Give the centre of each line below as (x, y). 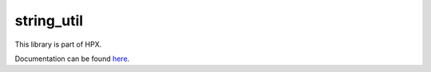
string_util (49, 21)
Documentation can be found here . (72, 59)
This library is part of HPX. (58, 44)
